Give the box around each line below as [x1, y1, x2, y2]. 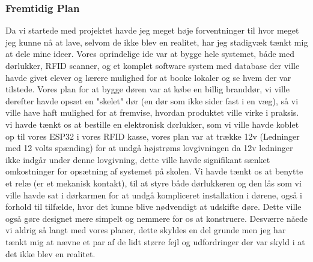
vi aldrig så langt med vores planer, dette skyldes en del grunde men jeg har [5, 224, 286, 236]
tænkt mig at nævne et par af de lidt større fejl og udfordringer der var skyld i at [5, 235, 305, 248]
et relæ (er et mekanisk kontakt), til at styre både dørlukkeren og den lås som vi [5, 176, 302, 189]
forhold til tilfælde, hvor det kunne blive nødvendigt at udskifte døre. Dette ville [5, 200, 302, 213]
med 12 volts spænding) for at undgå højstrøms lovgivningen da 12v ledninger [5, 141, 293, 154]
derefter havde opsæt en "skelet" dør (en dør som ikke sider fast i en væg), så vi [5, 94, 299, 107]
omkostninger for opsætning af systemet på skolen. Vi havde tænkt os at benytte [5, 165, 303, 177]
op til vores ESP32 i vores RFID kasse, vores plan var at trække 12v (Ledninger [5, 130, 300, 142]
